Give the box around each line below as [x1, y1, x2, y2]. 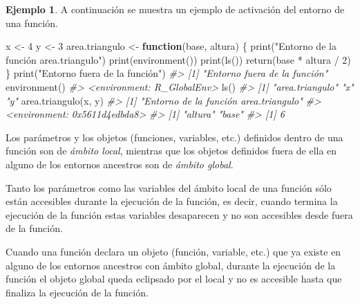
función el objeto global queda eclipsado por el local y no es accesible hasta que [6, 271, 342, 286]
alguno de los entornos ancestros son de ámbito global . [6, 157, 234, 171]
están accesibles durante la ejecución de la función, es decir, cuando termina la [6, 194, 338, 208]
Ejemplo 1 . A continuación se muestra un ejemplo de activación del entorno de [6, 2, 345, 16]
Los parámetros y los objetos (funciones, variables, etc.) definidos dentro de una [6, 129, 343, 144]
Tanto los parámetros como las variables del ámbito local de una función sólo [6, 180, 332, 195]
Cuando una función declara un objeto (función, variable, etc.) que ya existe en [6, 244, 341, 258]
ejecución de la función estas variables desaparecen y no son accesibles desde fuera [6, 207, 353, 222]
